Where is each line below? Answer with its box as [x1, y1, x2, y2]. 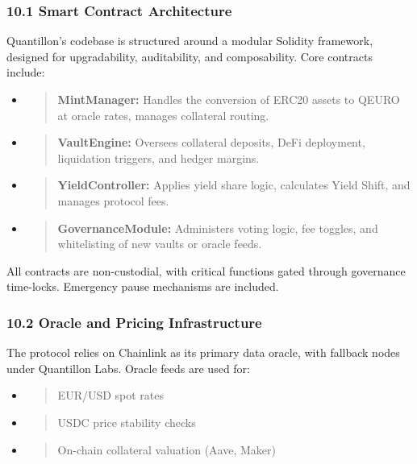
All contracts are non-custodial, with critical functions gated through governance [6, 262, 406, 279]
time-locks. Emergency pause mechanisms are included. [6, 278, 279, 295]
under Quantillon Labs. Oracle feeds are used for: [6, 359, 250, 376]
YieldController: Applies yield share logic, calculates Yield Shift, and [57, 176, 411, 193]
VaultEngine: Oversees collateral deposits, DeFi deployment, [57, 134, 365, 151]
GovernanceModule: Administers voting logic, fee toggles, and [57, 219, 378, 236]
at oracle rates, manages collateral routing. [57, 106, 269, 123]
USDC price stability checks [57, 413, 196, 430]
